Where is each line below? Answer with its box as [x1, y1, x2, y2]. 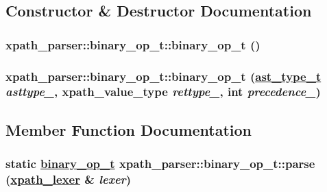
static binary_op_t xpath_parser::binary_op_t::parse [5, 155, 315, 172]
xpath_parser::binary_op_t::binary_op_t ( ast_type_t [5, 67, 322, 84]
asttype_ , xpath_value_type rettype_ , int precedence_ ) [5, 83, 321, 100]
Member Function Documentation [5, 119, 252, 140]
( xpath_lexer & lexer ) [5, 171, 132, 188]
